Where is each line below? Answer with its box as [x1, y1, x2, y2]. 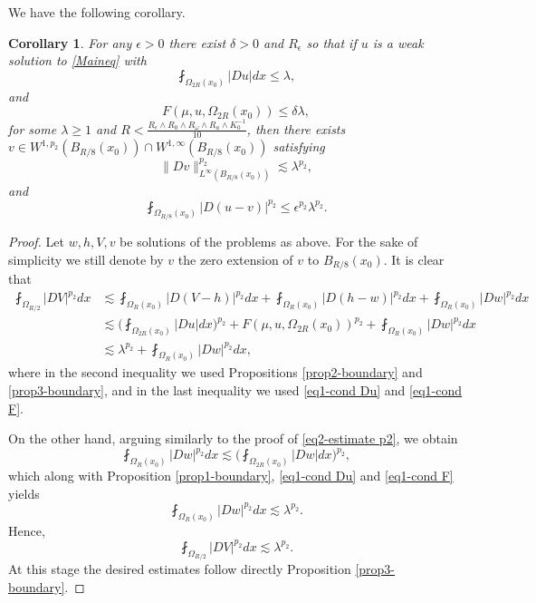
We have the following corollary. [8, 3, 186, 21]
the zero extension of [177, 249, 293, 268]
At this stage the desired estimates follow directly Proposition [8, 559, 351, 579]
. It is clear [383, 249, 445, 268]
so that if [306, 33, 357, 52]
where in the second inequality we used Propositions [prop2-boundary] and [8, 363, 423, 382]
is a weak [372, 33, 424, 52]
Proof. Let [8, 232, 64, 251]
